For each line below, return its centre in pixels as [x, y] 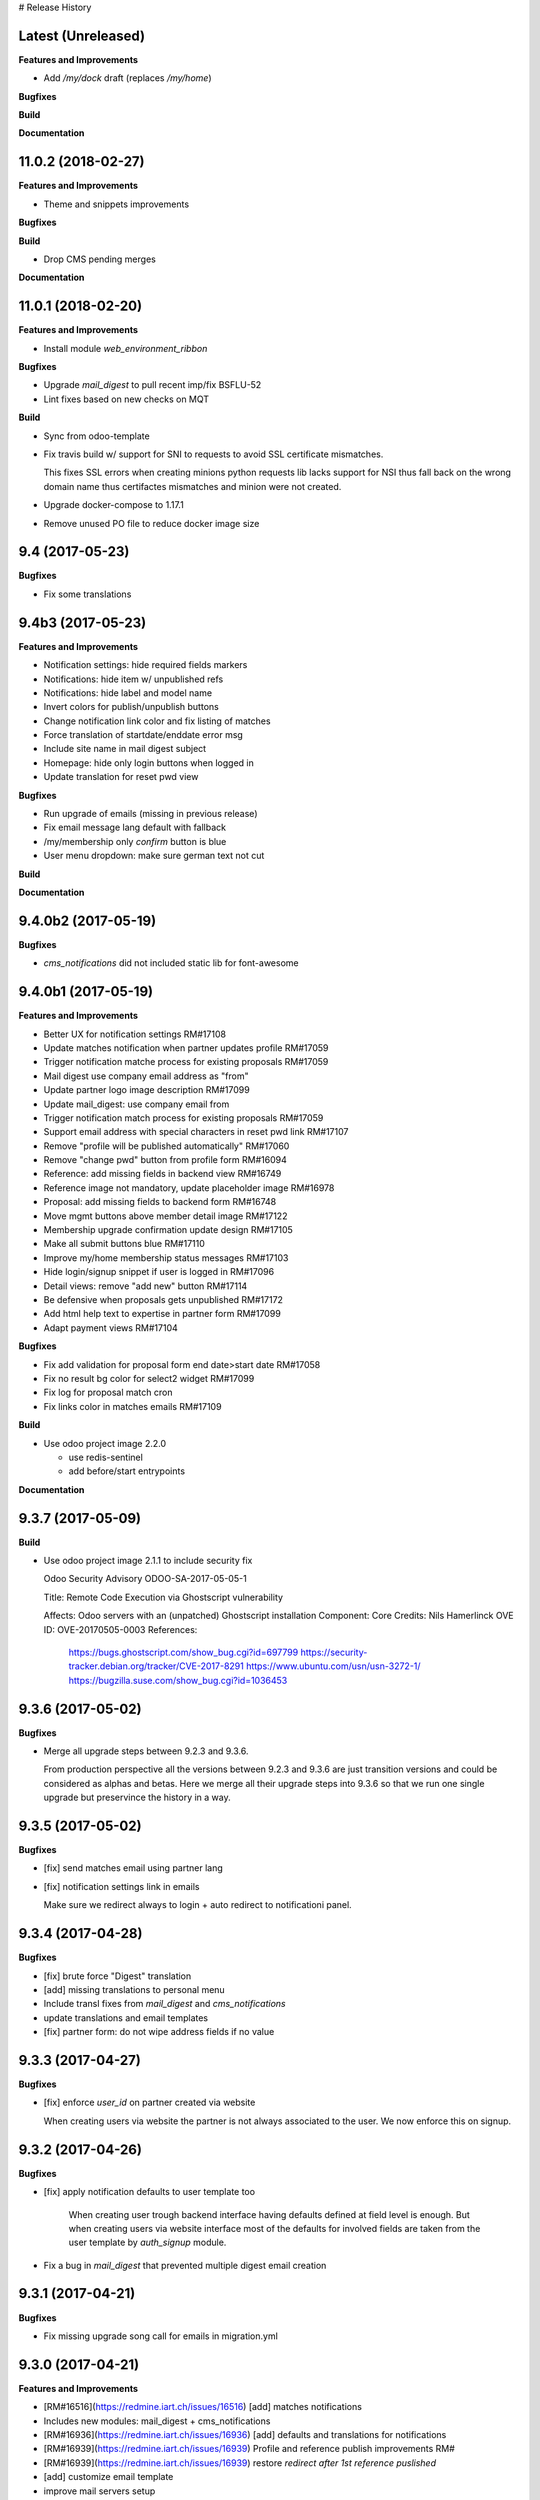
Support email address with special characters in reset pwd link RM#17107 [196, 1132]
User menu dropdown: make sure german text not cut [154, 856]
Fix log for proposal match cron [108, 1392]
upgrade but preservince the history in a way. [137, 1797]
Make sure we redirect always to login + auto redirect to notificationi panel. [197, 1905]
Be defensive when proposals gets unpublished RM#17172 [163, 1299]
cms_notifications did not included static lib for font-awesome [171, 963]
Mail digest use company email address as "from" [146, 1076]
